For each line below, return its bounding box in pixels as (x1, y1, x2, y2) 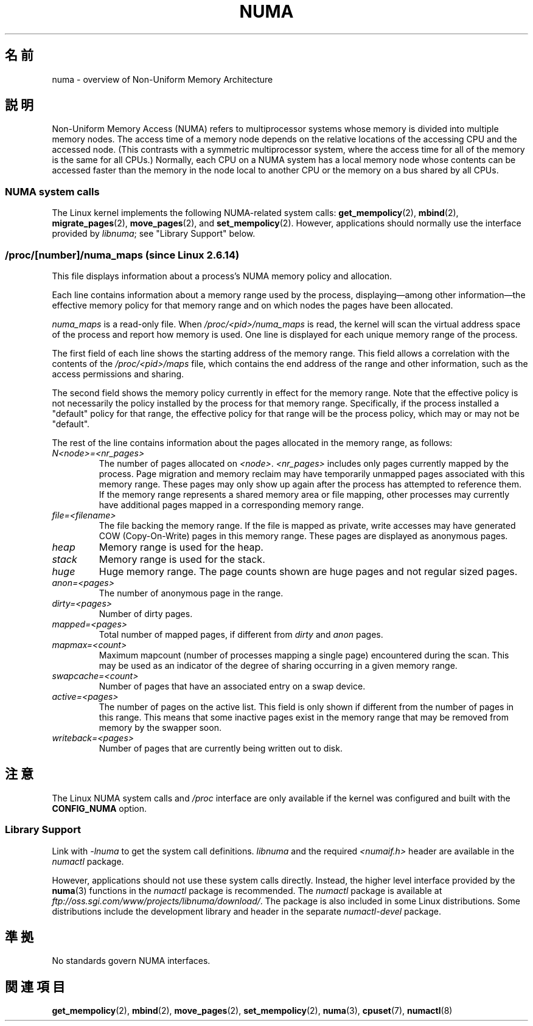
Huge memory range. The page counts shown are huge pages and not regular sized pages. (99, 565, 518, 578)
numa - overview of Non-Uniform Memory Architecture (52, 74, 273, 85)
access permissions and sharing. (52, 368, 184, 379)
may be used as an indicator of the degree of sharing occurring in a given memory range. (99, 660, 458, 671)
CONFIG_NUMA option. (52, 803, 147, 814)
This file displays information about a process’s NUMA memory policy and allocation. (52, 270, 392, 281)
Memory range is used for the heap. (99, 540, 263, 553)
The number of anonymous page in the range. (99, 587, 284, 598)
